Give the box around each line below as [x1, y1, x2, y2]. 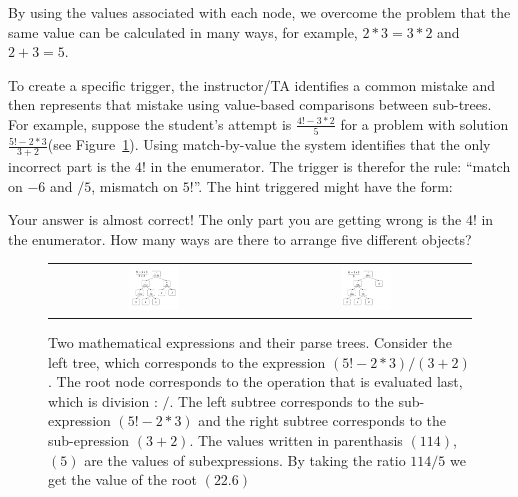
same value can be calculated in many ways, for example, [8, 21, 358, 42]
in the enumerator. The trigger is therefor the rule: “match [150, 156, 511, 177]
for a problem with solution [340, 113, 509, 134]
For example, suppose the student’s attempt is [8, 113, 292, 134]
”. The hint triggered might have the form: [193, 175, 453, 196]
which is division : [48, 390, 158, 411]
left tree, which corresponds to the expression [48, 351, 326, 372]
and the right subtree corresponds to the [198, 410, 447, 431]
